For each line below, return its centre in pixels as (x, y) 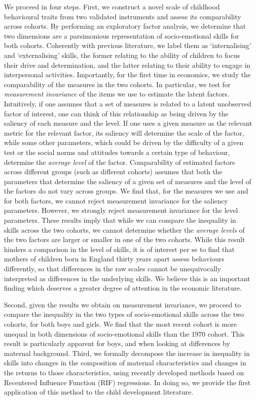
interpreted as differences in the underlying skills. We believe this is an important (127, 278)
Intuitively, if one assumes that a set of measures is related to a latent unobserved (128, 103)
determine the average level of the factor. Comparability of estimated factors (120, 162)
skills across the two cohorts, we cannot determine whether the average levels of (124, 229)
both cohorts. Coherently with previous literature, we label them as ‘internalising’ (128, 45)
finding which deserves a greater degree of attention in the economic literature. (123, 288)
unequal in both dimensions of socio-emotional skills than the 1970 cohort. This (124, 333)
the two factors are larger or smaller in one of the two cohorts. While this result (125, 239)
